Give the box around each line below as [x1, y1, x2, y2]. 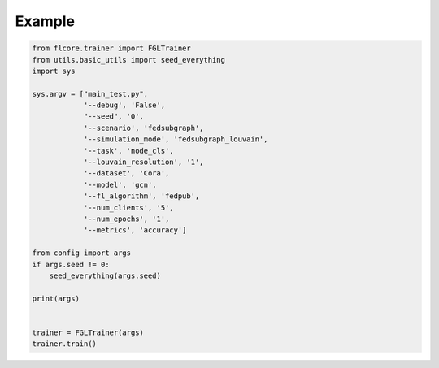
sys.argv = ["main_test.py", [32, 89, 149, 98]
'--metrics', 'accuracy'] [83, 226, 187, 235]
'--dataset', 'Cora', [83, 169, 170, 178]
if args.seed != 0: [32, 260, 110, 269]
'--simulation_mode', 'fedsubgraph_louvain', [83, 135, 268, 144]
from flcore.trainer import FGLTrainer [32, 44, 191, 53]
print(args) [32, 293, 80, 303]
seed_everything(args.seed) [49, 271, 162, 280]
